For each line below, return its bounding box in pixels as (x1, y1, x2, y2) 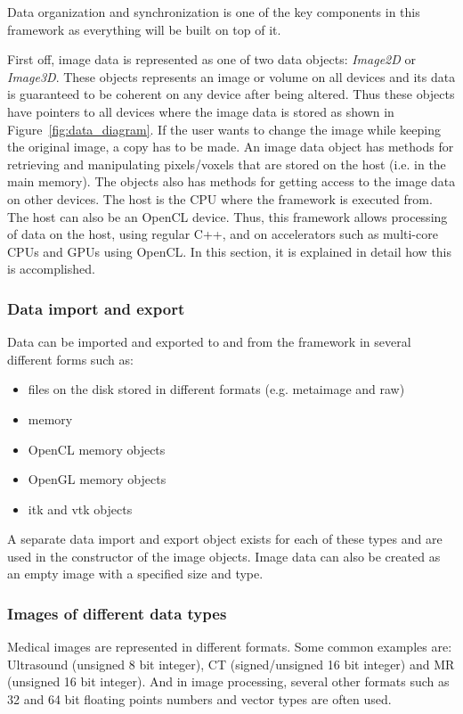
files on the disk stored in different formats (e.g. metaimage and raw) (28, 380, 405, 398)
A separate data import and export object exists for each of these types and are (7, 529, 443, 548)
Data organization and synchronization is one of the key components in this (7, 3, 420, 21)
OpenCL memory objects (28, 439, 166, 458)
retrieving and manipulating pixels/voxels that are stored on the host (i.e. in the (7, 154, 446, 173)
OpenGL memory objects (28, 470, 167, 488)
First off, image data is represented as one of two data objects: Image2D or (7, 50, 416, 69)
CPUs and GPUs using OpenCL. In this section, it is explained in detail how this (7, 242, 452, 260)
